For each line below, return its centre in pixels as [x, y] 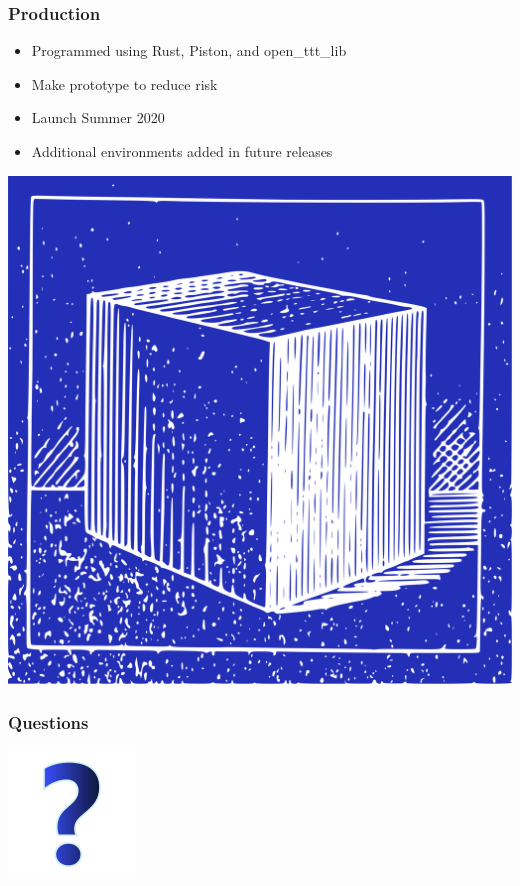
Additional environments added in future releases [182, 151]
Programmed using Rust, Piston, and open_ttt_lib [189, 50]
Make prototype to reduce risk [124, 83]
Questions [48, 722]
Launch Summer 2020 [98, 117]
